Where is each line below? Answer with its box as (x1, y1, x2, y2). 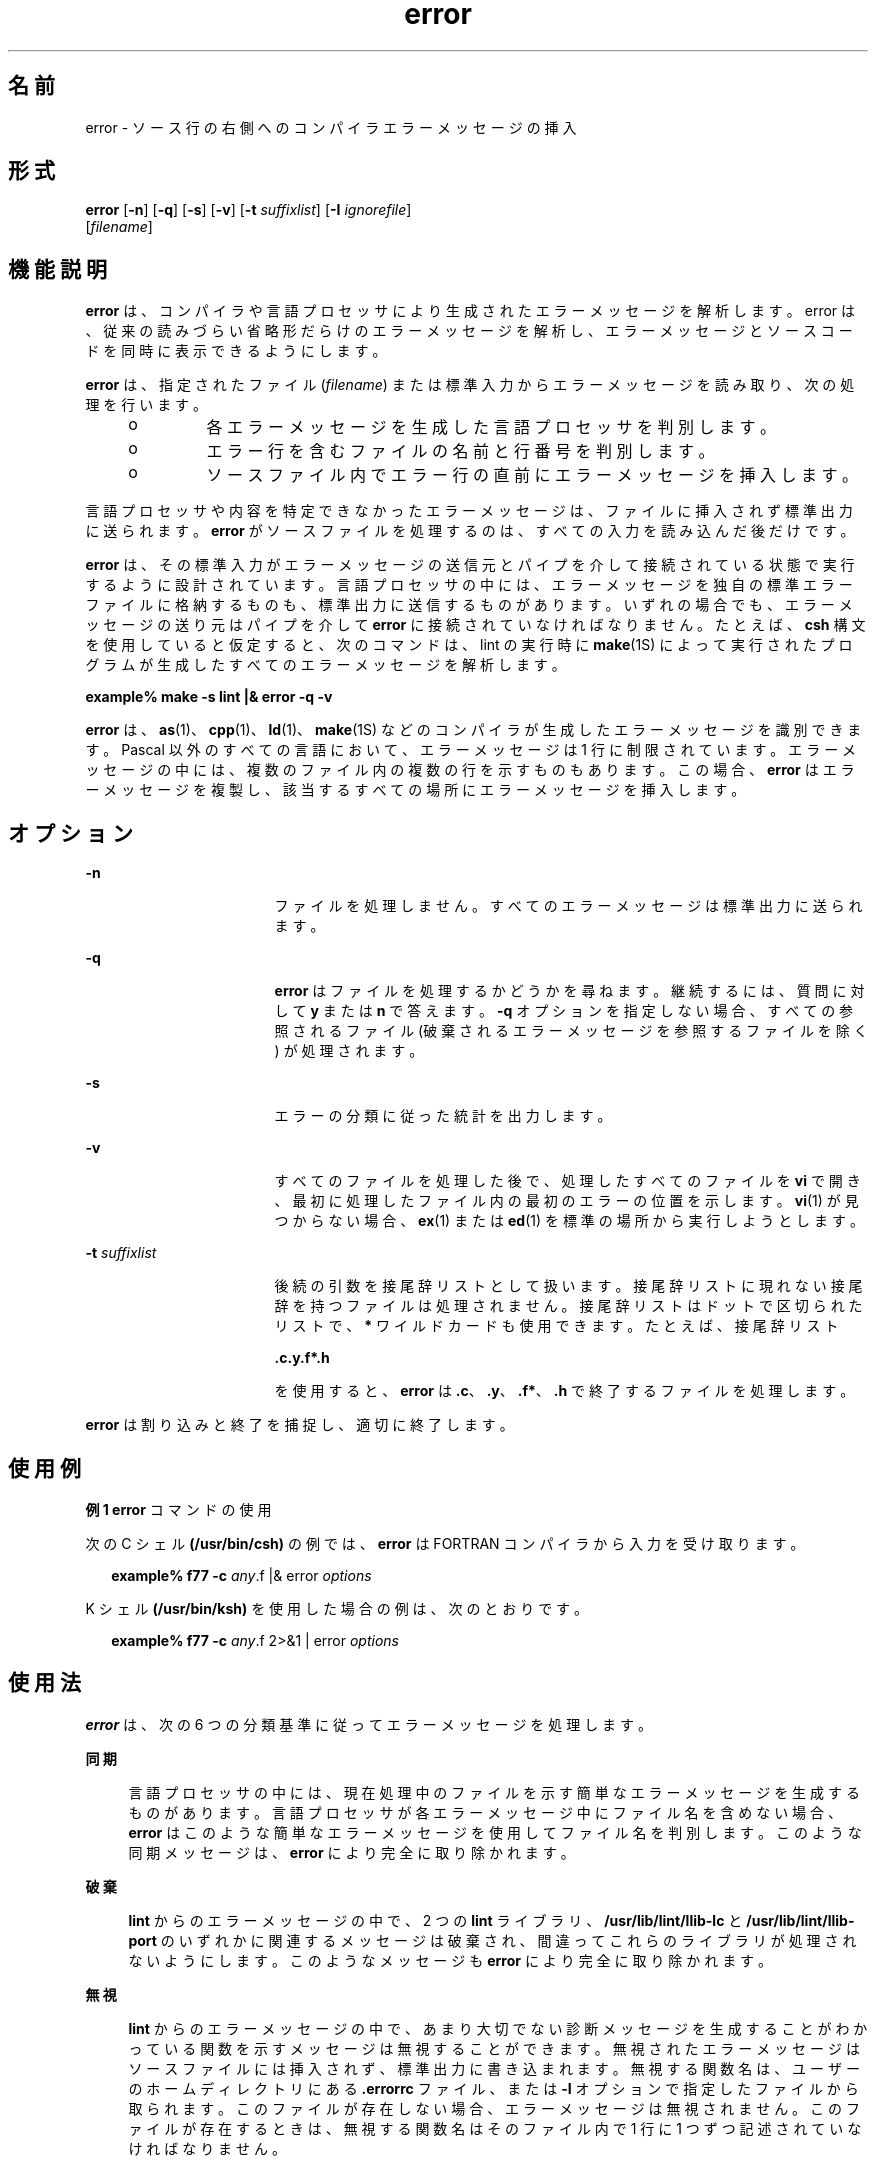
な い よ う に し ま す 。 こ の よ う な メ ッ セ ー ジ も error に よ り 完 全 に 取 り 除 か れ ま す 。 (128, 1951, 773, 1969)
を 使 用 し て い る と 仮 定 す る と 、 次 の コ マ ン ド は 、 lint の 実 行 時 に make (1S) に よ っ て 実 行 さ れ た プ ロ (85, 636, 853, 654)
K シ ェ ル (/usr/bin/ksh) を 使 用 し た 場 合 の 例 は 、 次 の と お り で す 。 (85, 1599, 589, 1617)
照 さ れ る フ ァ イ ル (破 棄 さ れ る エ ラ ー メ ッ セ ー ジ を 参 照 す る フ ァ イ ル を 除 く (274, 1022, 868, 1040)
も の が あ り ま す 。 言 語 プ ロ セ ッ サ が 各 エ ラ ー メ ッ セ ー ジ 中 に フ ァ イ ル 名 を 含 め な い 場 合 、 (128, 1803, 842, 1821)
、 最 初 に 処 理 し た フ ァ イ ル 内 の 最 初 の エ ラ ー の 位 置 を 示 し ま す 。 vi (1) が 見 (274, 1192, 859, 1210)
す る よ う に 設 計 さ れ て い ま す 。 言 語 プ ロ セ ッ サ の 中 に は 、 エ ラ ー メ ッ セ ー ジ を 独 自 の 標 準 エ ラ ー (85, 576, 853, 594)
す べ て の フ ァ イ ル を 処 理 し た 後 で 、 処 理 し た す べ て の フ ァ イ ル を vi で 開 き (274, 1172, 861, 1190)
